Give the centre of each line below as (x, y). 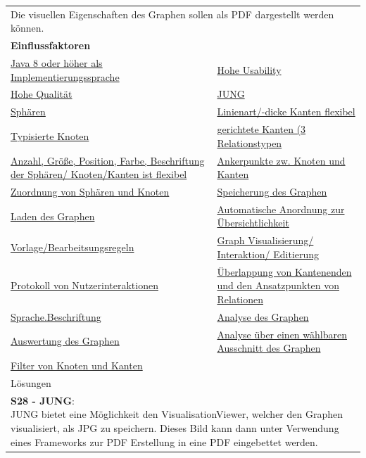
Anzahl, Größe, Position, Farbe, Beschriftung (108, 160)
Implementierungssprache (65, 76)
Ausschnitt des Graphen (269, 348)
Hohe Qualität (42, 94)
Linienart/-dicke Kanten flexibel (286, 112)
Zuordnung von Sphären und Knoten (90, 192)
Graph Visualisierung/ (265, 240)
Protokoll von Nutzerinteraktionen (84, 285)
